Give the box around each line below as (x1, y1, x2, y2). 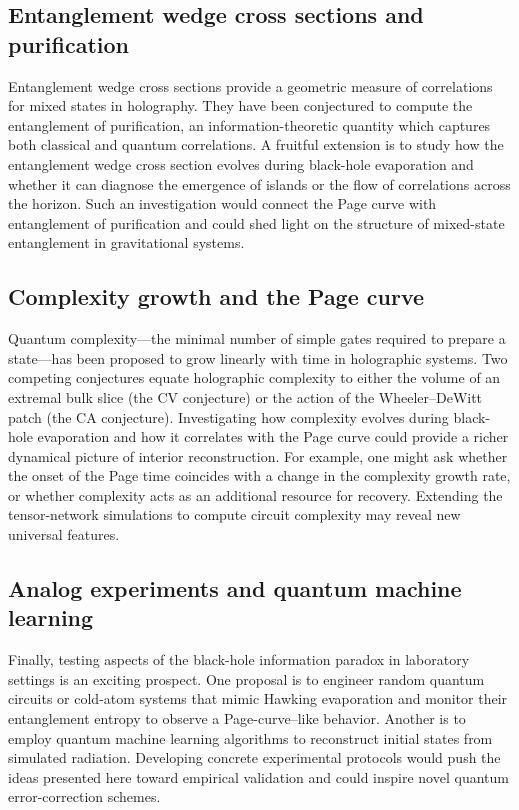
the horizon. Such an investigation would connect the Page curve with (8, 193, 437, 214)
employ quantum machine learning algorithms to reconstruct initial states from (8, 727, 493, 748)
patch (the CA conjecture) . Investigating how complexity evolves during (8, 406, 449, 427)
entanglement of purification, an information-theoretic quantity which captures (8, 114, 491, 135)
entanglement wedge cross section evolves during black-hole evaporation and (8, 153, 474, 174)
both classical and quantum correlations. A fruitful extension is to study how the (8, 134, 504, 155)
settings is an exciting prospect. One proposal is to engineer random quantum (8, 668, 485, 689)
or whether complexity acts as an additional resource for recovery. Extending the (8, 484, 503, 505)
